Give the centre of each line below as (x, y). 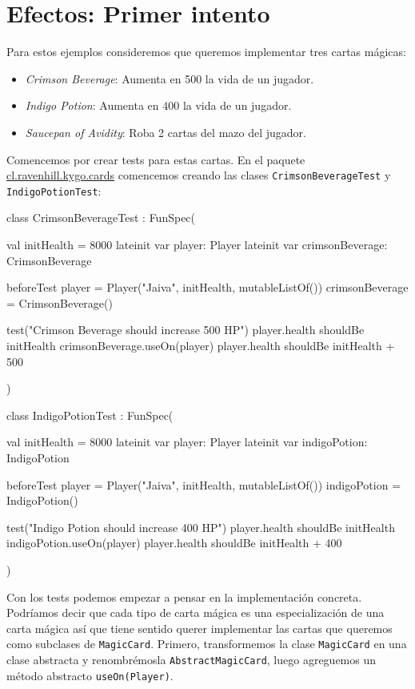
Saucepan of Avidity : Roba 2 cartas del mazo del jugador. (166, 132)
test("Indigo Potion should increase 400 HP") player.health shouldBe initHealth (201, 527)
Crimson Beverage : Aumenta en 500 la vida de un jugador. (170, 78)
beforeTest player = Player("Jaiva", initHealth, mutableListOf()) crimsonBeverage (207, 287)
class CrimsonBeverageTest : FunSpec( (101, 218)
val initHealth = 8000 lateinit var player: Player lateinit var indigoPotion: (187, 442)
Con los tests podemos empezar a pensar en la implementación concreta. (184, 596)
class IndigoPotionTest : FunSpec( (90, 415)
